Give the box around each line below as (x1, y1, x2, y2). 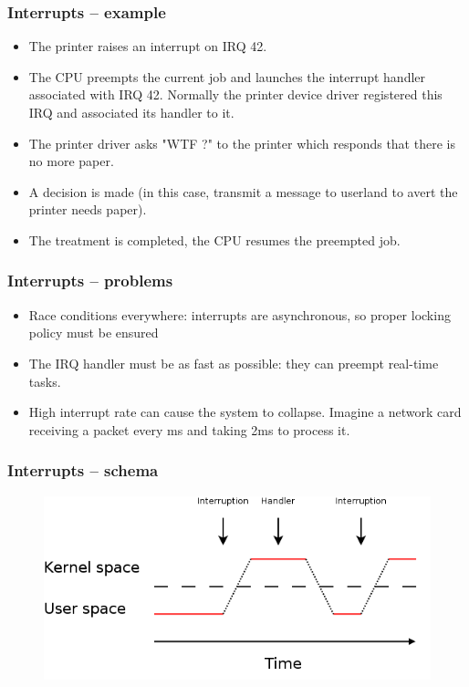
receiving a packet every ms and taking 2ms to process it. (28, 420, 350, 439)
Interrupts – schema (7, 459, 159, 482)
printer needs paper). (28, 200, 147, 219)
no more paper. (28, 151, 114, 171)
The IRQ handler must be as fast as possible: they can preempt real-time (28, 353, 439, 372)
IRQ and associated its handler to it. (28, 103, 234, 121)
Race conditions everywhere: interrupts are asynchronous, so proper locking (28, 305, 451, 324)
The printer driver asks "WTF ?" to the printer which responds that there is (28, 133, 455, 152)
